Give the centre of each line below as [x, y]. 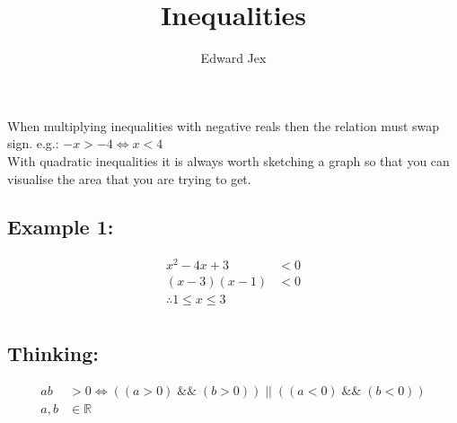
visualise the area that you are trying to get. [129, 178]
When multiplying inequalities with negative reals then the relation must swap [224, 125]
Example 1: [61, 227]
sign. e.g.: [33, 143]
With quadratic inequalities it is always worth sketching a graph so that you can [228, 160]
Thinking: [53, 352]
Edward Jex [233, 58]
